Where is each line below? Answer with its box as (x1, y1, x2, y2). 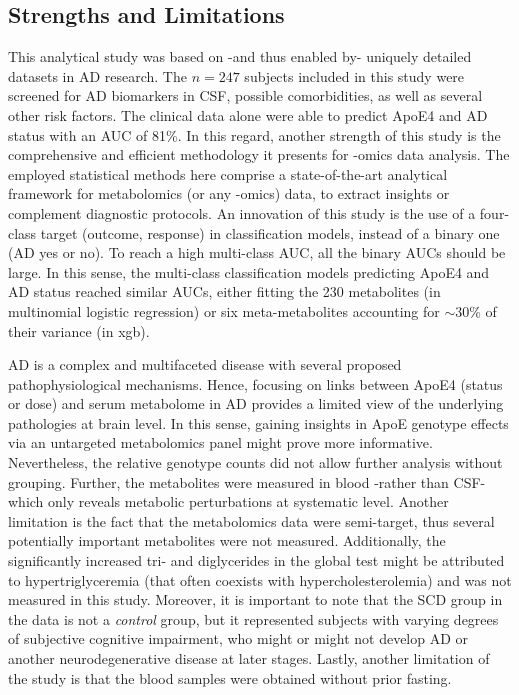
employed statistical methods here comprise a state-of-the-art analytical (8, 163, 448, 184)
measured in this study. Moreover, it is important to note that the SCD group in (8, 589, 503, 610)
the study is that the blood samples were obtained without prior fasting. (8, 667, 452, 688)
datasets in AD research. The (8, 65, 187, 86)
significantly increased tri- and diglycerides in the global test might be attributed (8, 550, 505, 571)
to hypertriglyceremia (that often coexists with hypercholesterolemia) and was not (8, 569, 512, 590)
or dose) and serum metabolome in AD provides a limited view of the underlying (8, 393, 504, 414)
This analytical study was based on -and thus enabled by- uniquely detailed (8, 46, 472, 67)
